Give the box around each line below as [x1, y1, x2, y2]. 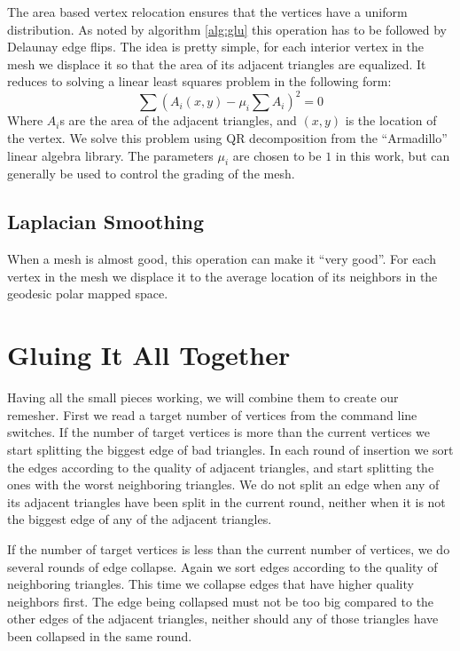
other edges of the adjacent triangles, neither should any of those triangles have [7, 609, 439, 628]
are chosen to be [232, 146, 322, 164]
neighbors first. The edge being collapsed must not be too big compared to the [7, 591, 434, 610]
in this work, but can [335, 146, 450, 164]
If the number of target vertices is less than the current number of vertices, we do [7, 539, 450, 558]
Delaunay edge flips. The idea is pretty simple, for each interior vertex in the [7, 37, 424, 56]
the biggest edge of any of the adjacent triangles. [7, 510, 272, 528]
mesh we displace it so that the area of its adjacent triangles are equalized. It [7, 54, 426, 73]
